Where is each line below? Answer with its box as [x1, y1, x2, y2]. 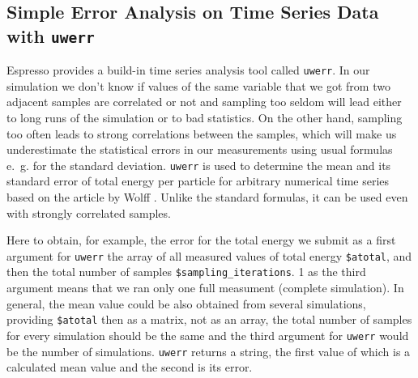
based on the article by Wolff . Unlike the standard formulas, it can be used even [6, 189, 408, 206]
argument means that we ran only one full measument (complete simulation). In [6, 279, 404, 296]
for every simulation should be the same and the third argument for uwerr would [6, 326, 409, 343]
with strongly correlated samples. [6, 204, 171, 221]
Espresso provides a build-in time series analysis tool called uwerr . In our [6, 62, 370, 79]
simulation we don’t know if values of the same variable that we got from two [6, 77, 390, 94]
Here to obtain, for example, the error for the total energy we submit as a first [6, 231, 396, 248]
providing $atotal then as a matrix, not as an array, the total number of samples [6, 311, 412, 328]
